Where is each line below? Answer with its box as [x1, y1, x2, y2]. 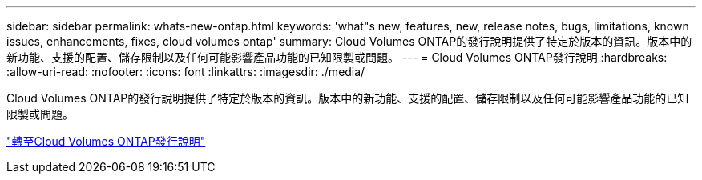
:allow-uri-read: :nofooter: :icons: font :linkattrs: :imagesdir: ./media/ [6, 65, 365, 78]
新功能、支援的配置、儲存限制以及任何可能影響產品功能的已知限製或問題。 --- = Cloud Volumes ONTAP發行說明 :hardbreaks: [6, 50, 668, 64]
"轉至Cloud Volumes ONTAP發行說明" [6, 134, 206, 148]
